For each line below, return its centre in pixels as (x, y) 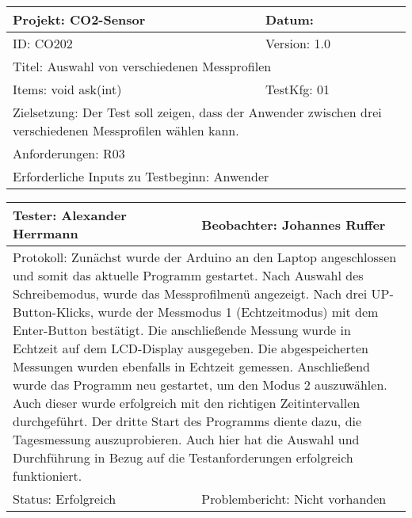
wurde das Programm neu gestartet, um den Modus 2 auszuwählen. (200, 385)
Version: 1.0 (298, 43)
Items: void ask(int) (67, 89)
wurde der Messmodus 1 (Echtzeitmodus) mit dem (238, 312)
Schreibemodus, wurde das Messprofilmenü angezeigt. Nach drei (190, 293)
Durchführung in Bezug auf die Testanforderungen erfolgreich (183, 457)
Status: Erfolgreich (65, 499)
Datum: (290, 19)
